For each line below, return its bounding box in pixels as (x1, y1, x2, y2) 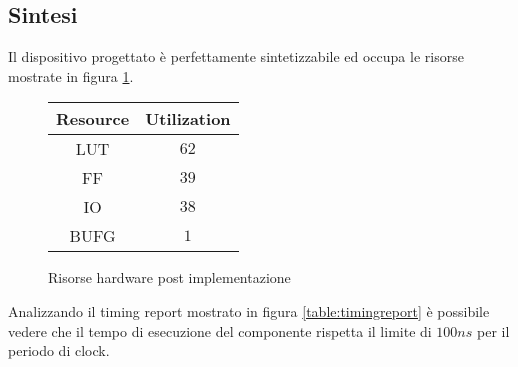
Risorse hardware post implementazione (48, 267, 291, 288)
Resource (56, 107, 130, 131)
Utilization (145, 107, 231, 131)
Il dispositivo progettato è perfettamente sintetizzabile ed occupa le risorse (8, 46, 464, 67)
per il (476, 320, 510, 341)
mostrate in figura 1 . (8, 65, 134, 86)
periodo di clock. (8, 340, 110, 361)
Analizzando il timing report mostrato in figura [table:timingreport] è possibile (8, 300, 490, 321)
